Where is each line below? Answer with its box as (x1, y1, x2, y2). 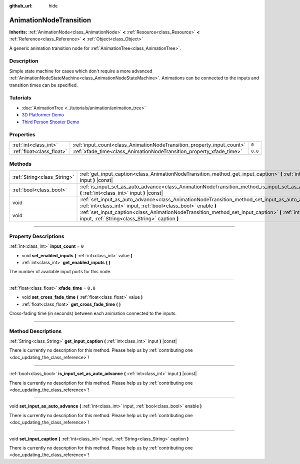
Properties (9, 131, 36, 138)
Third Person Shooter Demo (21, 119, 79, 125)
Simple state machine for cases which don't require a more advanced (9, 68, 152, 74)
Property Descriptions (9, 233, 64, 240)
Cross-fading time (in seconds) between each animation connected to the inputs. (9, 310, 177, 316)
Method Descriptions (9, 328, 62, 335)
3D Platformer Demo (21, 112, 64, 118)
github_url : (9, 3, 32, 8)
